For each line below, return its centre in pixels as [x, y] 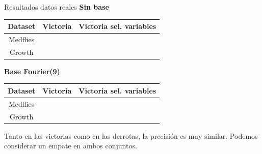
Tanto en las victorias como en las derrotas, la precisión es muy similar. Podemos [131, 135]
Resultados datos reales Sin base [57, 7]
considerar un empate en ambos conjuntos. [71, 146]
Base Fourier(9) [32, 71]
